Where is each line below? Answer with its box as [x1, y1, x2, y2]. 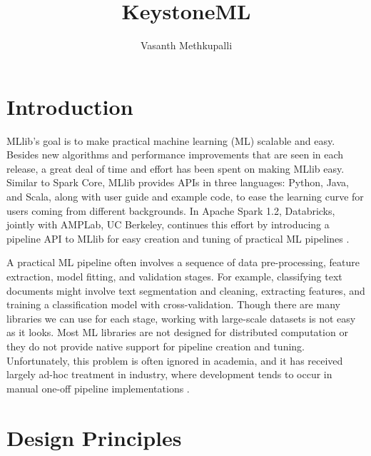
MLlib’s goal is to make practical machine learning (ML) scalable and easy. [6, 133, 335, 148]
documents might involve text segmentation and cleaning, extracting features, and [6, 283, 365, 298]
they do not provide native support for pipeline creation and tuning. [6, 338, 305, 353]
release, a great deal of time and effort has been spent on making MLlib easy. [6, 161, 345, 176]
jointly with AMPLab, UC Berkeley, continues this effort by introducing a [6, 217, 330, 232]
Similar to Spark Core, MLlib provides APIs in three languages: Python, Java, [6, 175, 349, 190]
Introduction [6, 91, 133, 121]
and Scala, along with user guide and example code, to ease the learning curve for [6, 189, 364, 204]
